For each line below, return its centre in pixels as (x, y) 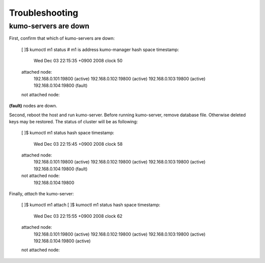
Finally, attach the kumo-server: (41, 194)
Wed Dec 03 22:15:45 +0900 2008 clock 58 (78, 144)
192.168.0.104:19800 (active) (62, 241)
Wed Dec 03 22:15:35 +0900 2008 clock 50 (78, 61)
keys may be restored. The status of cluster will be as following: (74, 121)
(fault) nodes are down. (33, 106)
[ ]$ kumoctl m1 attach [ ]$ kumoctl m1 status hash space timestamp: (91, 205)
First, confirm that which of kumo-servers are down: (62, 38)
